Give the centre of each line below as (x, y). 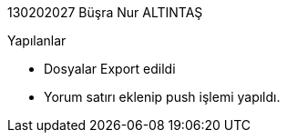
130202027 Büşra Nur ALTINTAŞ (105, 12)
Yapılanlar (37, 40)
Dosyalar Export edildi (110, 69)
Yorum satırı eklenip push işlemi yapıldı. (162, 97)
